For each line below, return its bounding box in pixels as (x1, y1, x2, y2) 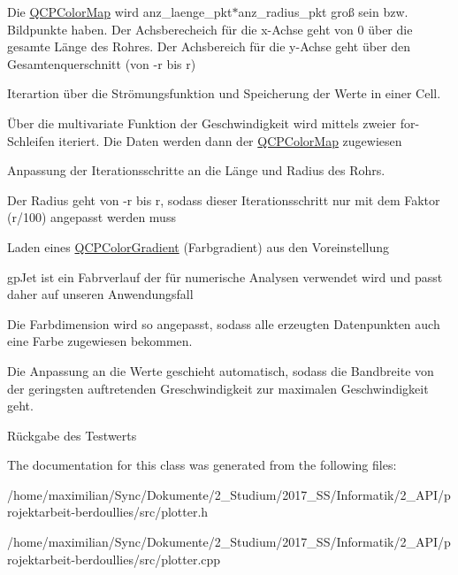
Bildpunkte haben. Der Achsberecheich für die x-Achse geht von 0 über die (7, 19, 413, 38)
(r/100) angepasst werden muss (7, 208, 176, 226)
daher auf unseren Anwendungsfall (7, 285, 194, 303)
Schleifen (7, 131, 55, 149)
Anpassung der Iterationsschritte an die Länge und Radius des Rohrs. (7, 161, 385, 180)
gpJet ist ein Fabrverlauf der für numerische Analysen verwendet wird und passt (7, 267, 443, 286)
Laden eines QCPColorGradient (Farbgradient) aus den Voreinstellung (7, 237, 390, 256)
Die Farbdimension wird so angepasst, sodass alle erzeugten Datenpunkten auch (7, 314, 440, 333)
